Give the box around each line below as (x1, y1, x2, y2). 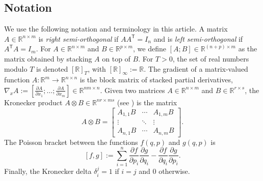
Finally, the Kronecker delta (4, 166, 92, 176)
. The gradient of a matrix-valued (144, 63, 248, 74)
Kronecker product (4, 97, 63, 107)
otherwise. (159, 166, 190, 176)
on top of (102, 53, 130, 64)
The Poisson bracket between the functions (4, 136, 138, 147)
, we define (133, 43, 166, 54)
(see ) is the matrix (117, 97, 177, 107)
